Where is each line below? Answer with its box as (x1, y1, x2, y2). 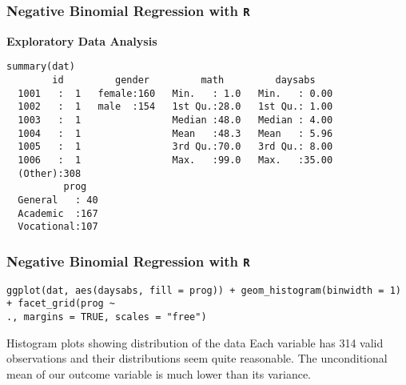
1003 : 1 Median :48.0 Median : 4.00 (18, 114, 333, 126)
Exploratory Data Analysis (6, 32, 157, 49)
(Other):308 (18, 167, 82, 179)
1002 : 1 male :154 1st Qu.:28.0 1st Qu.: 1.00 (18, 101, 333, 113)
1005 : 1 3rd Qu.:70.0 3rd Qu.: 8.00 (18, 141, 333, 153)
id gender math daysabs (52, 74, 316, 86)
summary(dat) (6, 61, 75, 73)
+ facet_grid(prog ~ (6, 298, 116, 310)
